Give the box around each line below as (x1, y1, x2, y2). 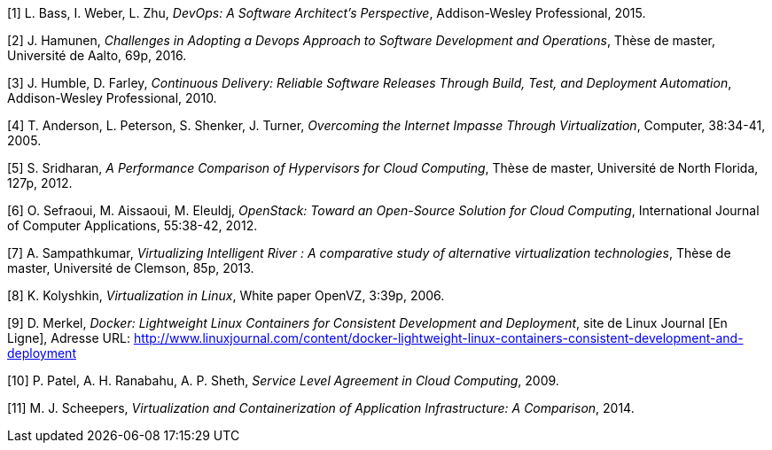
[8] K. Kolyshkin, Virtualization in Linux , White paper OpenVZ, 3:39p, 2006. (7, 288, 445, 303)
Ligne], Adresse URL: (7, 330, 130, 345)
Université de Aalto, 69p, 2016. (7, 48, 187, 63)
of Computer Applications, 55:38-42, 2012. (7, 218, 258, 233)
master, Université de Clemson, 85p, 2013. (7, 260, 254, 275)
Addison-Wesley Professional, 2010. (7, 90, 217, 105)
